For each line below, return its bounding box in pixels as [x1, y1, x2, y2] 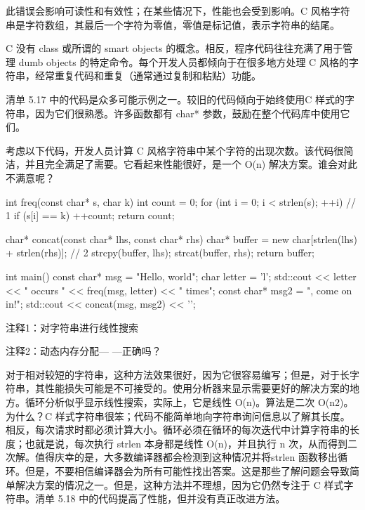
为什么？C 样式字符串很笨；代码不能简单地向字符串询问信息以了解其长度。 [6, 408, 350, 423]
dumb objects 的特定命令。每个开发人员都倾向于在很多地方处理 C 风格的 [18, 54, 349, 69]
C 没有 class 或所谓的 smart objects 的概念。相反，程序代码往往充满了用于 [6, 41, 343, 55]
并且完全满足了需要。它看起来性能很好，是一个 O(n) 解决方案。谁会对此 [25, 157, 357, 171]
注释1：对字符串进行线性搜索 [6, 320, 138, 334]
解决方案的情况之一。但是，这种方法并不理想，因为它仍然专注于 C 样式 [15, 477, 344, 492]
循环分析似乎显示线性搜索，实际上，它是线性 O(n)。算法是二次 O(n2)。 [25, 395, 354, 410]
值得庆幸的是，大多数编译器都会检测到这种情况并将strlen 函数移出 [34, 450, 338, 464]
